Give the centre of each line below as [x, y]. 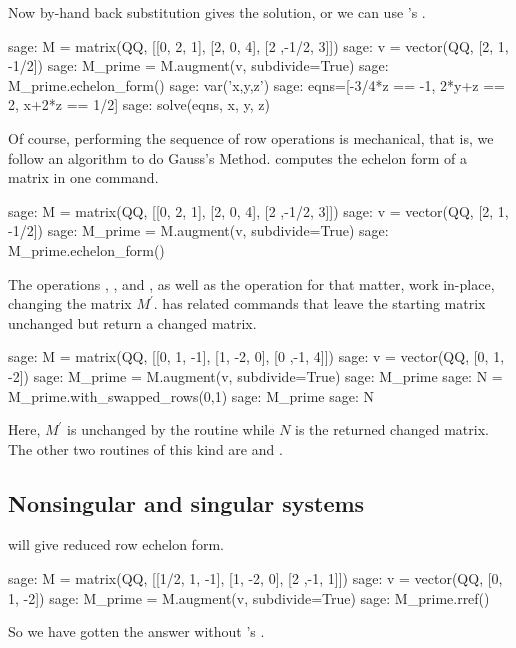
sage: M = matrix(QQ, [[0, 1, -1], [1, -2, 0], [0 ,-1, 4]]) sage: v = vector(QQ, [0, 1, [256, 356]
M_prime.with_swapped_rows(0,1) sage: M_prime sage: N [191, 395]
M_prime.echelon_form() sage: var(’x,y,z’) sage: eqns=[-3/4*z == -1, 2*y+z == [256, 84]
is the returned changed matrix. [392, 429]
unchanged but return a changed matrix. [132, 322]
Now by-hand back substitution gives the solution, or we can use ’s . [217, 12]
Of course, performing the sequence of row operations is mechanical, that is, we [251, 137]
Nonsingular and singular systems [186, 502]
